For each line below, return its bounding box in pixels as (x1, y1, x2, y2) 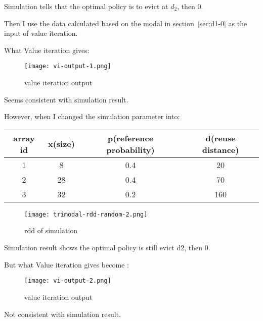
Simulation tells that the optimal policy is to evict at (4, 1, 168, 11)
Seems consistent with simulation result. (4, 94, 128, 104)
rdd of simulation (24, 225, 78, 236)
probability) (106, 143, 155, 155)
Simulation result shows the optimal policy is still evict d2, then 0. (4, 242, 210, 253)
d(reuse (205, 132, 236, 144)
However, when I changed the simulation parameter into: (4, 111, 180, 122)
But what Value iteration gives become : (4, 259, 129, 270)
